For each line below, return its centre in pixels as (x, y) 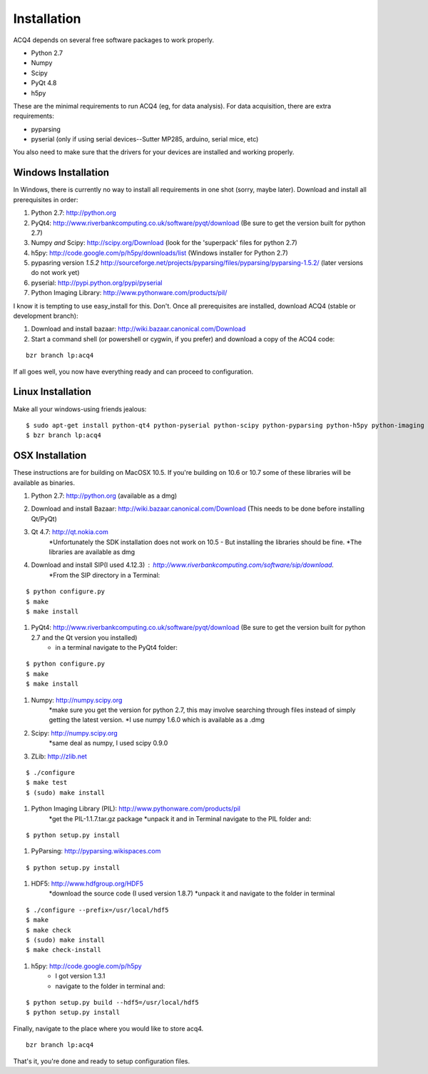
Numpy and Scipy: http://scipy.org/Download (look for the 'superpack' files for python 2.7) (164, 243)
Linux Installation (52, 392)
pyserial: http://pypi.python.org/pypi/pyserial (97, 283)
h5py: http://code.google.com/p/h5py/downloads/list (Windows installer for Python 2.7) (159, 253)
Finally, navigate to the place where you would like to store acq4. (108, 1028)
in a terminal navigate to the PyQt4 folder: (116, 648)
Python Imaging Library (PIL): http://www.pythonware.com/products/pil (136, 809)
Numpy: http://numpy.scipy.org (77, 700)
